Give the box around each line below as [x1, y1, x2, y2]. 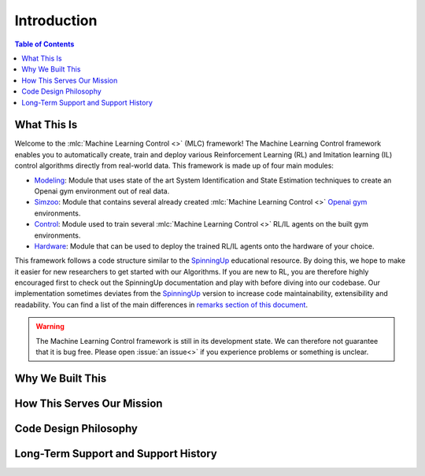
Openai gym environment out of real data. [34, 186, 170, 196]
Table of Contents [14, 39, 75, 49]
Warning [35, 322, 65, 331]
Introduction [14, 12, 98, 29]
